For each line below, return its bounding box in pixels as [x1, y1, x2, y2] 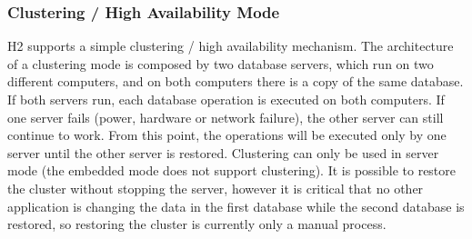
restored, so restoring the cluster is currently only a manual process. [7, 214, 387, 234]
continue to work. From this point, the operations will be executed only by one [7, 125, 447, 144]
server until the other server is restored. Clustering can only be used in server [7, 143, 439, 162]
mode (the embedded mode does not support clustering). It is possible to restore [7, 161, 457, 180]
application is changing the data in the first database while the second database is [7, 196, 465, 215]
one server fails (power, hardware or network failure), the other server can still [7, 107, 444, 126]
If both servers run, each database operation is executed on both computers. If [7, 90, 445, 108]
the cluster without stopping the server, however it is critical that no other [7, 178, 424, 197]
